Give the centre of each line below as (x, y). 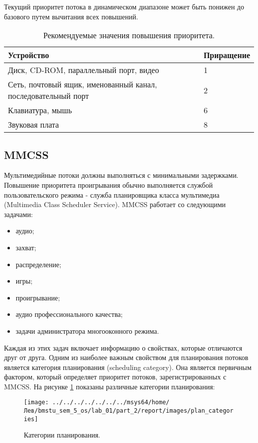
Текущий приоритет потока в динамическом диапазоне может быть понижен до (124, 6)
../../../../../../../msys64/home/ (111, 403)
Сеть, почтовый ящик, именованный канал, (83, 84)
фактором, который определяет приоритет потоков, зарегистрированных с (115, 377)
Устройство (29, 55)
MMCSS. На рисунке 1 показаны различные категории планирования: (109, 386)
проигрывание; (38, 297)
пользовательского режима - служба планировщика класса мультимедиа (112, 194)
